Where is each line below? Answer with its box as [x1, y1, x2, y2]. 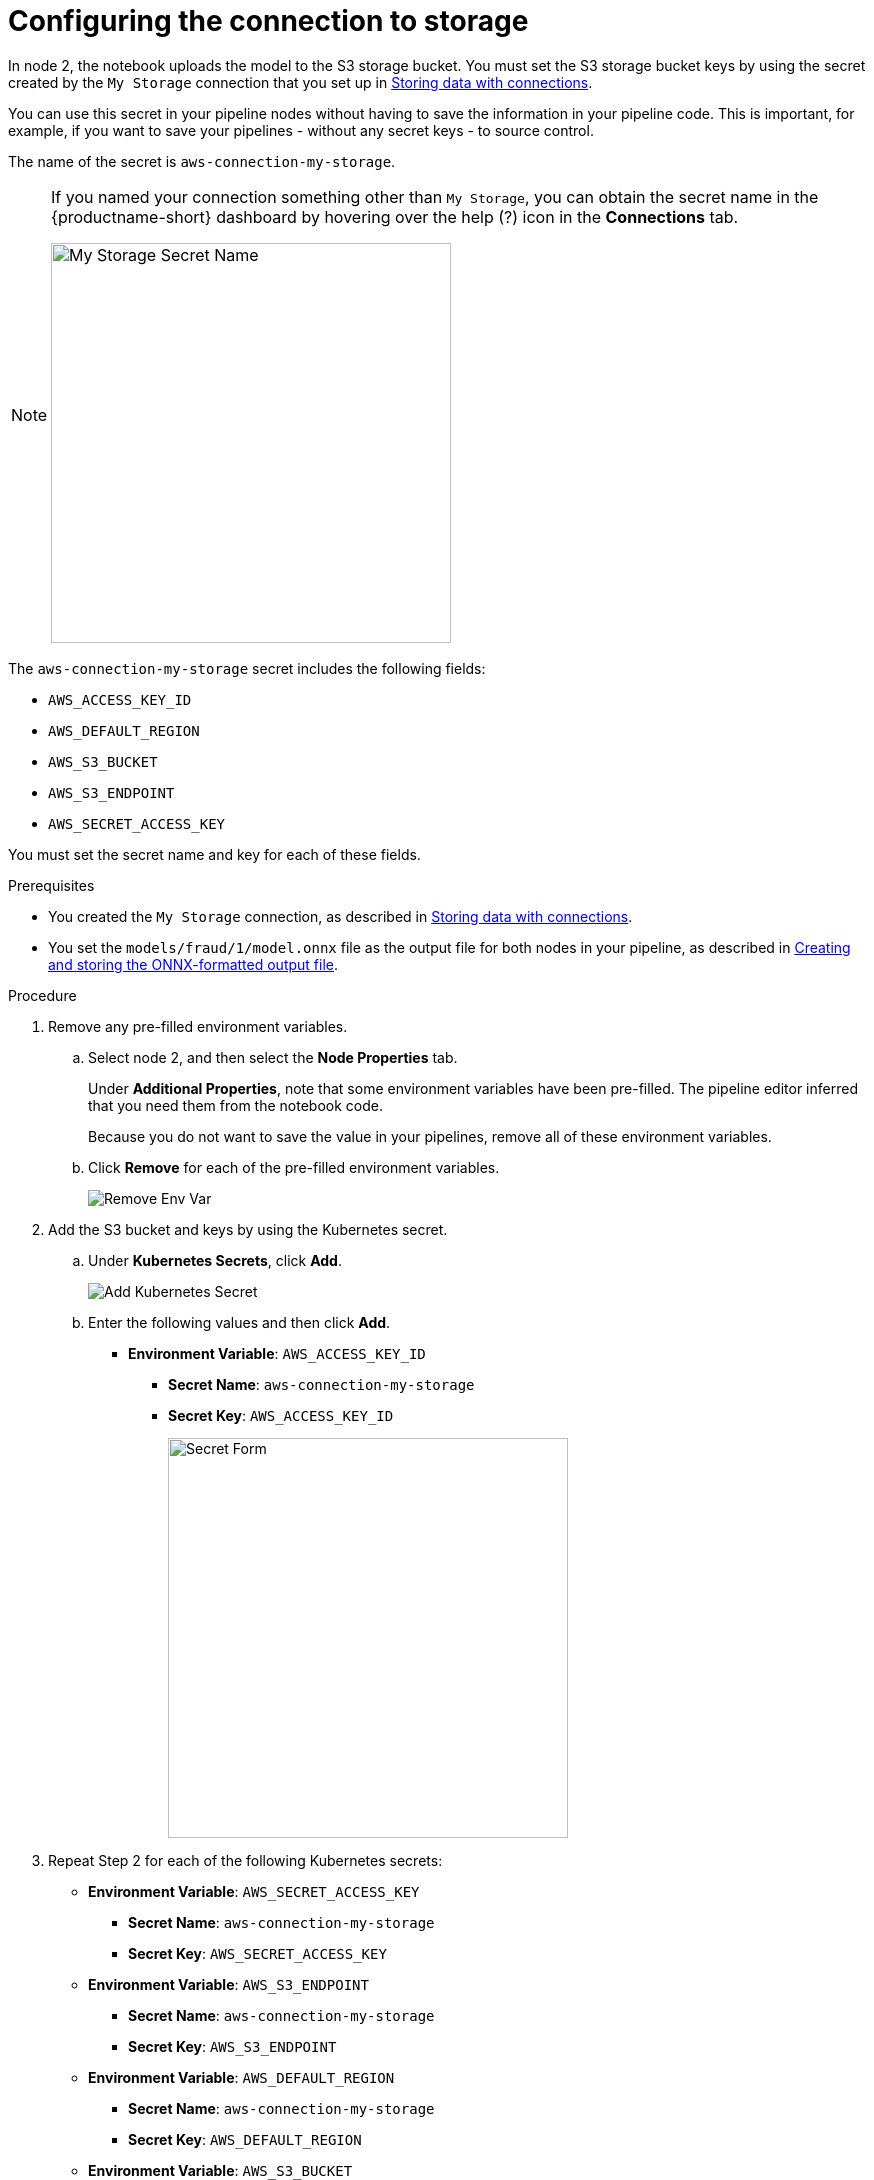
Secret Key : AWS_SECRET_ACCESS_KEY [128, 1944, 387, 1962]
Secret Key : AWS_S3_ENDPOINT [128, 2037, 337, 2055]
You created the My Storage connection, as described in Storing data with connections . [48, 907, 633, 925]
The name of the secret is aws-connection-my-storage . [8, 152, 396, 170]
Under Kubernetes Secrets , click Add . [88, 1251, 342, 1269]
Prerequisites [8, 876, 95, 894]
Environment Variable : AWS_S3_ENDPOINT [88, 1975, 369, 1993]
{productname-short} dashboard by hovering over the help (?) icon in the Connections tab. [51, 206, 739, 227]
